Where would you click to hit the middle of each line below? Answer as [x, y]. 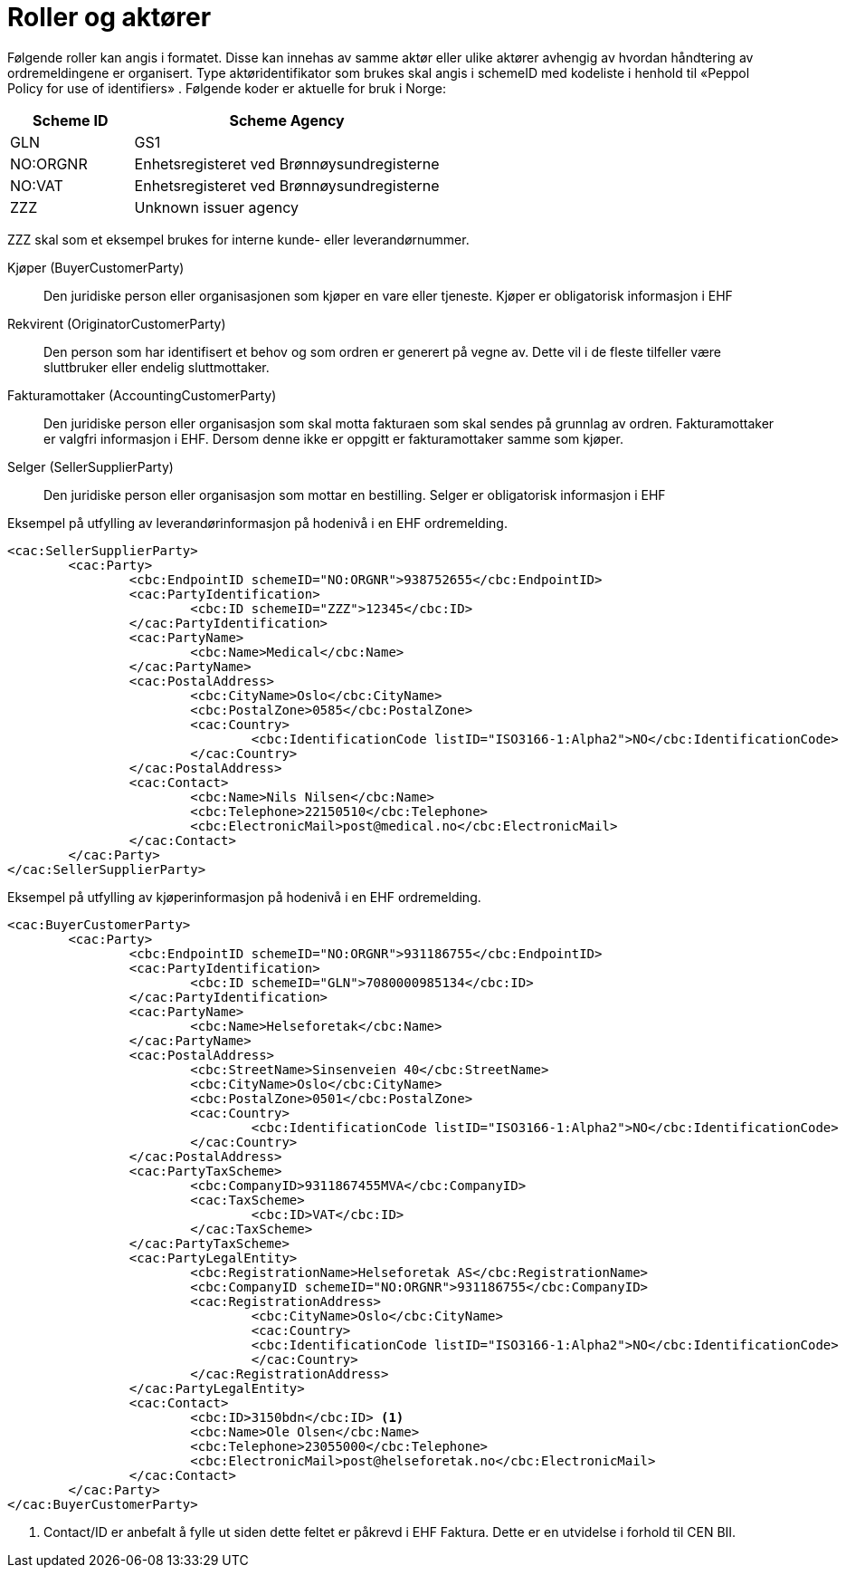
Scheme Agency [287, 120]
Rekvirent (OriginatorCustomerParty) [117, 323]
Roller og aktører [109, 17]
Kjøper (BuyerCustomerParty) [96, 267]
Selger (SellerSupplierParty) [90, 466]
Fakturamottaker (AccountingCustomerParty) [142, 395]
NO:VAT [37, 185]
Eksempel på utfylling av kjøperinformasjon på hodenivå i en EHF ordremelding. [244, 897]
